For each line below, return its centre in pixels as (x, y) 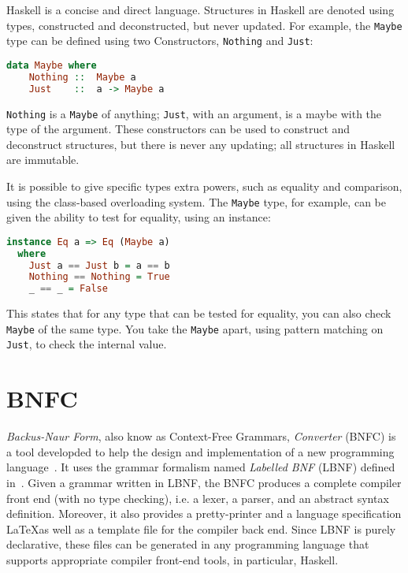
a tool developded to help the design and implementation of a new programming (200, 451)
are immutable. (43, 160)
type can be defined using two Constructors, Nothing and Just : (160, 41)
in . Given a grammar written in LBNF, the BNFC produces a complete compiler (204, 482)
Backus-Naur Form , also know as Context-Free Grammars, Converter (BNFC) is (201, 436)
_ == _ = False (68, 289)
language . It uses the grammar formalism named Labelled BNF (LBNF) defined (201, 467)
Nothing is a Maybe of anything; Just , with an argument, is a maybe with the (194, 113)
